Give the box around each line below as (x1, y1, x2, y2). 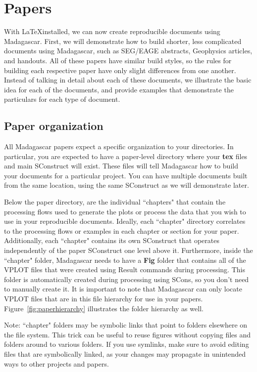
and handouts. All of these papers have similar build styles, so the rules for (4, 55, 232, 65)
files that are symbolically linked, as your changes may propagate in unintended (4, 348, 246, 359)
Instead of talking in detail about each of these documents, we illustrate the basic (4, 75, 252, 85)
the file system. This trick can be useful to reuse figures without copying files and (4, 329, 251, 339)
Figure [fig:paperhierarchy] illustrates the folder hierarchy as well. (4, 303, 204, 313)
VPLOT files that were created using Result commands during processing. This (4, 264, 245, 275)
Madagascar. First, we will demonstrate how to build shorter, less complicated (4, 36, 242, 46)
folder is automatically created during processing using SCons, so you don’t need (4, 274, 249, 284)
